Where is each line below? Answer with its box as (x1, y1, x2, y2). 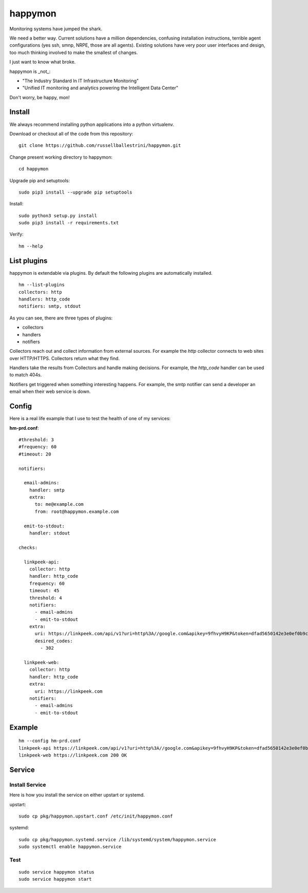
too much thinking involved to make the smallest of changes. (9, 49, 138, 55)
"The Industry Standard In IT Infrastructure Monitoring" (22, 78, 139, 84)
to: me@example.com (34, 501, 84, 507)
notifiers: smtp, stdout (18, 303, 81, 309)
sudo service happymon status (18, 869, 95, 875)
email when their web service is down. (9, 388, 91, 395)
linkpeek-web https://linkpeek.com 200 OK (18, 752, 127, 758)
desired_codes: (34, 638, 73, 644)
